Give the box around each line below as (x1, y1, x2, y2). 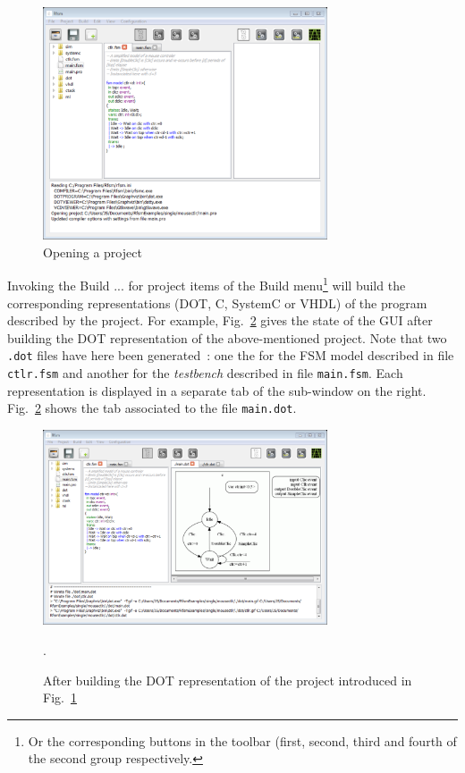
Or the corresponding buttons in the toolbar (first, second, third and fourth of (28, 731, 457, 750)
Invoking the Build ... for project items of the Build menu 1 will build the (7, 273, 406, 295)
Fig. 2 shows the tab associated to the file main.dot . (7, 399, 297, 417)
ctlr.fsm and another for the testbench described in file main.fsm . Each (7, 364, 403, 382)
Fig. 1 (43, 688, 77, 707)
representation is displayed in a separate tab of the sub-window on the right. (7, 381, 427, 399)
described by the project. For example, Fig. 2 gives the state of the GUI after (7, 311, 433, 330)
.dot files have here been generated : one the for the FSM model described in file (7, 346, 454, 365)
